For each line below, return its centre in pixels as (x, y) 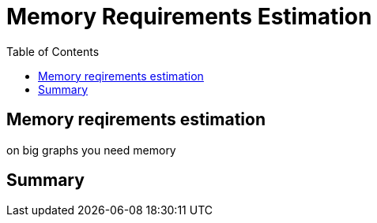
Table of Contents (53, 51)
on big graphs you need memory (91, 150)
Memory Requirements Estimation (189, 17)
